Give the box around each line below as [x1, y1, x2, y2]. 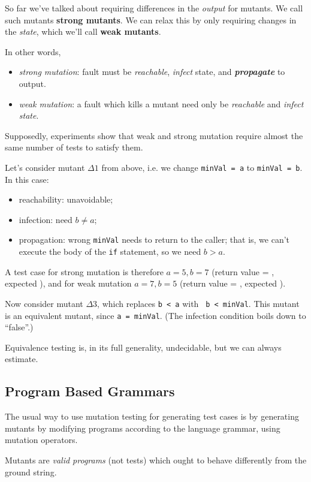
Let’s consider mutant [5, 161, 85, 173]
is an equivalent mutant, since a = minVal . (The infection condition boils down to [5, 309, 306, 321]
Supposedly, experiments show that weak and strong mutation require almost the [5, 129, 303, 141]
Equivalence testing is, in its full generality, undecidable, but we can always [5, 341, 282, 353]
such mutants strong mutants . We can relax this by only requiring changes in [5, 13, 297, 26]
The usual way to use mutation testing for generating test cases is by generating [5, 410, 299, 423]
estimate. [5, 353, 38, 365]
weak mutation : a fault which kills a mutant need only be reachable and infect [19, 97, 304, 110]
